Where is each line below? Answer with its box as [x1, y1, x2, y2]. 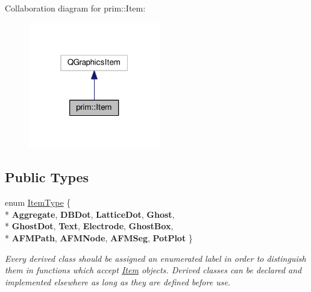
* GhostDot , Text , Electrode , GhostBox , [5, 220, 174, 232]
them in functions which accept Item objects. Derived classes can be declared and [5, 264, 302, 276]
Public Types [5, 168, 89, 186]
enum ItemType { [5, 196, 71, 209]
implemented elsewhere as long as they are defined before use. [5, 275, 231, 288]
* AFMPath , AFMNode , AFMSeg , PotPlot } [5, 231, 193, 244]
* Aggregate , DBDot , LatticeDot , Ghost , [5, 208, 175, 220]
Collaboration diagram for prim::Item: [5, 2, 146, 14]
